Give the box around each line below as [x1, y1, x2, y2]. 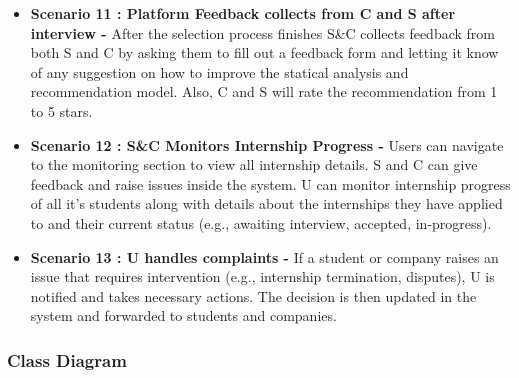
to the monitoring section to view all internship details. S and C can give [30, 154, 478, 175]
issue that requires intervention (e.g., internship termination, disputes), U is [30, 266, 495, 287]
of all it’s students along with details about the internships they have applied [30, 193, 503, 214]
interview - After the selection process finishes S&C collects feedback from [30, 22, 495, 43]
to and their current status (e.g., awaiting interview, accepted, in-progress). [30, 212, 492, 233]
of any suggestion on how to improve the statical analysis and [30, 61, 409, 82]
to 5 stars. [30, 100, 93, 121]
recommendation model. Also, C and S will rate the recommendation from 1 [30, 81, 498, 102]
